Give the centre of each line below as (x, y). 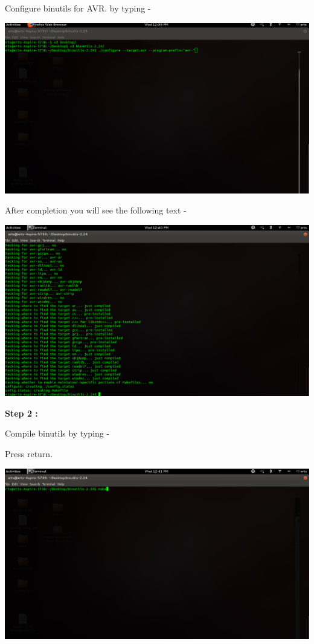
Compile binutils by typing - (57, 433)
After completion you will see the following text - (96, 210)
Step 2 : (21, 413)
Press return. (29, 454)
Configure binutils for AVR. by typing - (78, 8)
